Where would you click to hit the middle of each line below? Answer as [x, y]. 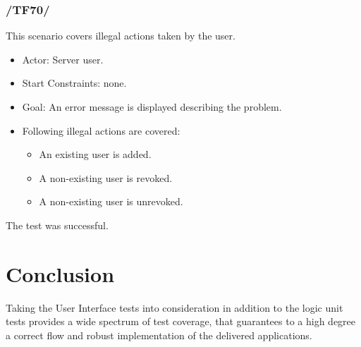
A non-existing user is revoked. [106, 177]
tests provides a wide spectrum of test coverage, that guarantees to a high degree [181, 321]
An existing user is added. [95, 154]
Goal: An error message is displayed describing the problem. [152, 106]
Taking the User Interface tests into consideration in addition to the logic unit [175, 307]
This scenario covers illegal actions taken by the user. [121, 36]
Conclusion [60, 273]
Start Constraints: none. [74, 83]
